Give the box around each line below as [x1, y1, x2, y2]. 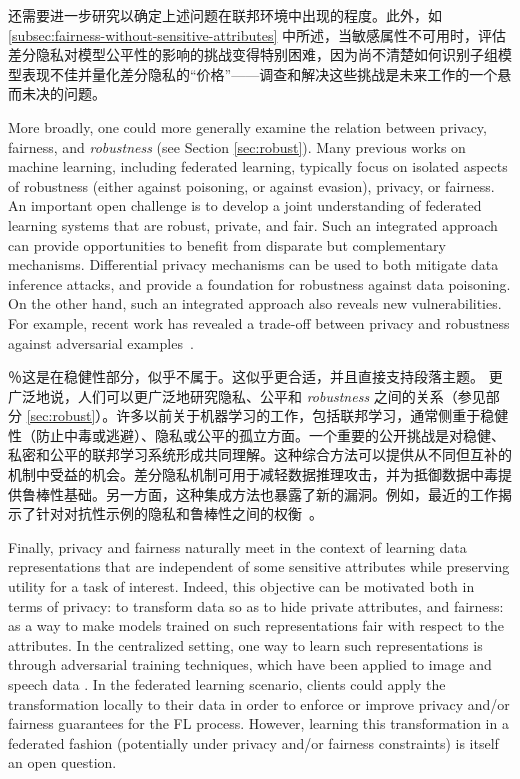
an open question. [8, 752, 117, 773]
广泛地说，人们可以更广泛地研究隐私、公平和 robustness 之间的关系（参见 [8, 385, 486, 406]
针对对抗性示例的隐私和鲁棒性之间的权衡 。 [35, 503, 323, 524]
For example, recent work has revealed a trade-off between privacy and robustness [8, 312, 510, 333]
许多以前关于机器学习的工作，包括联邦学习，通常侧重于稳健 [116, 405, 509, 426]
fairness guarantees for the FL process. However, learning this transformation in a [8, 713, 509, 734]
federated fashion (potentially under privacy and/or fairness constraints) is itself [8, 732, 499, 753]
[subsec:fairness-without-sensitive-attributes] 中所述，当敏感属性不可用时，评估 [8, 24, 507, 45]
